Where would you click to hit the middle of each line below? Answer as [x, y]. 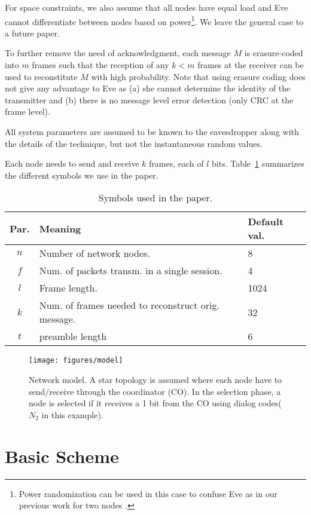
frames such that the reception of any [100, 65]
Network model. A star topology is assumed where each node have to [155, 380]
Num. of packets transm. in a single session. [131, 271]
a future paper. [32, 33]
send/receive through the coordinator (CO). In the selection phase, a [155, 391]
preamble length [73, 336]
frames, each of [176, 163]
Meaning [60, 228]
